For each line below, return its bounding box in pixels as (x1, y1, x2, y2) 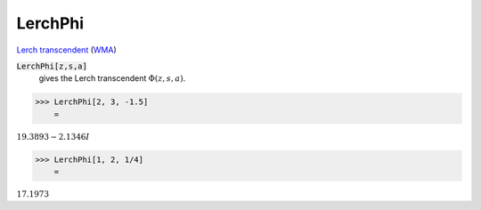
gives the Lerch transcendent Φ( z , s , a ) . (38, 73, 186, 84)
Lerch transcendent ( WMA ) (16, 44, 117, 55)
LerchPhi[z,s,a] (16, 61, 88, 71)
